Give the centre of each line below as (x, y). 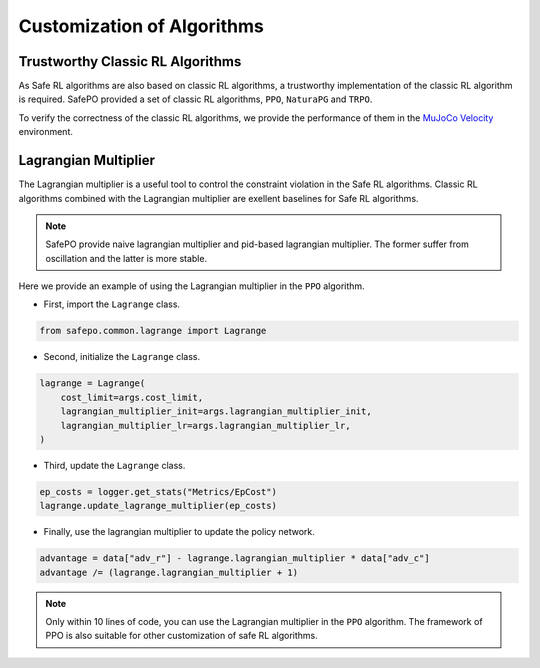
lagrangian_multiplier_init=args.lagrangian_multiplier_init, (216, 411)
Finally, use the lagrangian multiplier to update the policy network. (179, 532)
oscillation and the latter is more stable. (126, 258)
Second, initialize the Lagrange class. (122, 357)
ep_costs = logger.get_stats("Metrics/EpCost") (158, 491)
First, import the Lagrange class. (111, 304)
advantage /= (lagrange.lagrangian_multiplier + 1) (169, 572)
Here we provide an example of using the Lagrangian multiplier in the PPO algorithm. (191, 286)
